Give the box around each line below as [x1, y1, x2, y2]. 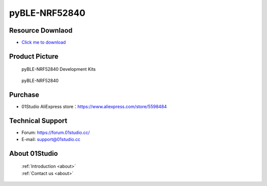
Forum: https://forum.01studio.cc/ [21, 129, 90, 136]
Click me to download [21, 40, 66, 46]
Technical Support [9, 116, 68, 125]
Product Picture [9, 52, 59, 60]
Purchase [9, 91, 40, 99]
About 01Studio [9, 149, 58, 158]
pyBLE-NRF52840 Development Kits [21, 66, 96, 72]
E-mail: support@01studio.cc [21, 137, 81, 142]
